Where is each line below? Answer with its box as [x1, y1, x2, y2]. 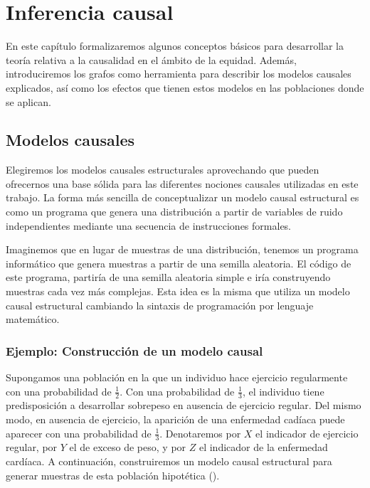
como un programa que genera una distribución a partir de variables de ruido [6, 204, 343, 219]
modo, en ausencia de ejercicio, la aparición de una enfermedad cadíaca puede [6, 412, 345, 427]
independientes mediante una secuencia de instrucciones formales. [6, 218, 292, 233]
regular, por [6, 440, 58, 455]
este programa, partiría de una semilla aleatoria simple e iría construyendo [6, 270, 331, 285]
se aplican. [6, 94, 51, 109]
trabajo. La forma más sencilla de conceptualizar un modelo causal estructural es [6, 190, 359, 205]
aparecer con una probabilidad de [6, 425, 152, 440]
